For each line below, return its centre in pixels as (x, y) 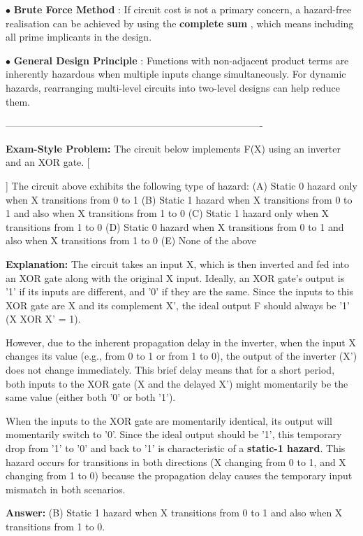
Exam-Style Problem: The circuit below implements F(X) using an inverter (173, 148)
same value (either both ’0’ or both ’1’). (91, 397)
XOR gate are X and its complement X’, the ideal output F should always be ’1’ (178, 305)
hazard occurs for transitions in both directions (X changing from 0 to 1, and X (176, 461)
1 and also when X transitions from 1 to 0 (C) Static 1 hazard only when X (168, 213)
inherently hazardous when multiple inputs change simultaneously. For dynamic (176, 74)
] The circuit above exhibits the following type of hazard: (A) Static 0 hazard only (181, 185)
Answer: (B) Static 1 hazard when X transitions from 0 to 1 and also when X (174, 513)
